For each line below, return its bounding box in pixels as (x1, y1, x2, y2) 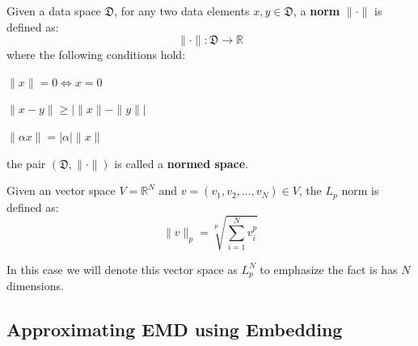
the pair (6, 154, 46, 171)
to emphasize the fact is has (260, 260, 398, 277)
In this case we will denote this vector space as (6, 260, 238, 277)
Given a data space (6, 2, 101, 19)
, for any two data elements (114, 2, 250, 19)
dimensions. (6, 277, 64, 294)
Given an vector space (6, 182, 116, 199)
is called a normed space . (114, 154, 249, 171)
